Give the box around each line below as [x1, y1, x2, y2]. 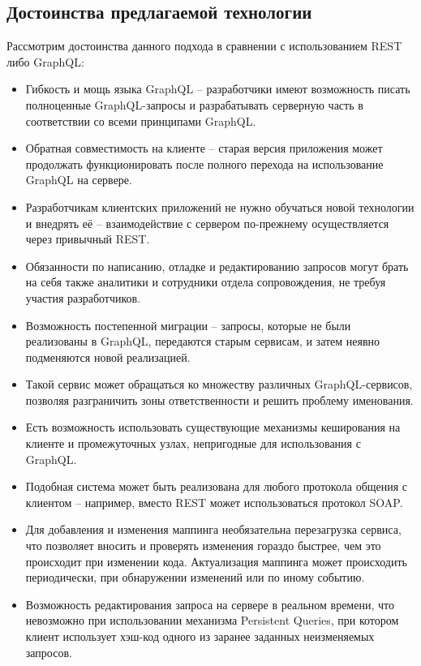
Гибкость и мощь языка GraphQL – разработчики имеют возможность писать [25, 80, 410, 97]
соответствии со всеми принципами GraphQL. [25, 112, 256, 129]
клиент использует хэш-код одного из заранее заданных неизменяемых [25, 628, 375, 645]
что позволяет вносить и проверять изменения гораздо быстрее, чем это [25, 537, 381, 554]
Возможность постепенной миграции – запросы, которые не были [25, 316, 351, 333]
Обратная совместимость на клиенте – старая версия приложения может [25, 140, 383, 157]
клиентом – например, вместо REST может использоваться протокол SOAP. [25, 493, 403, 510]
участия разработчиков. [25, 289, 141, 306]
